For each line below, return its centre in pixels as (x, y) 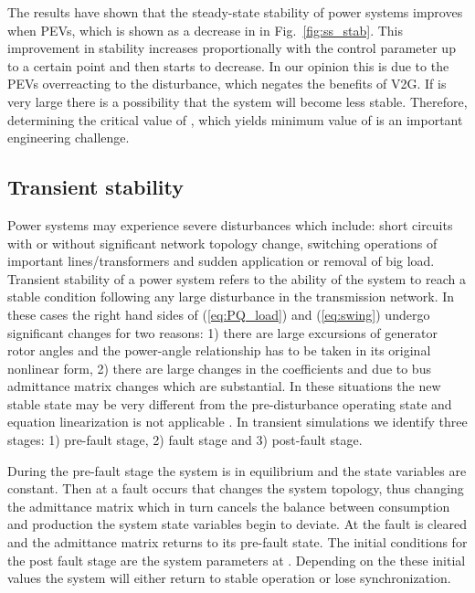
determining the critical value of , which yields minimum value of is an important (235, 119)
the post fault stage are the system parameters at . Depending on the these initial (237, 560)
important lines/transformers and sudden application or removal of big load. (221, 261)
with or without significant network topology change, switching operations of (222, 243)
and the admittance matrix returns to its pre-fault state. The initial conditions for (237, 542)
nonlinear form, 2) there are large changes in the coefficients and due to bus (219, 368)
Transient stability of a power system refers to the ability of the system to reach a (237, 278)
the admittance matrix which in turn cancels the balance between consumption (229, 506)
